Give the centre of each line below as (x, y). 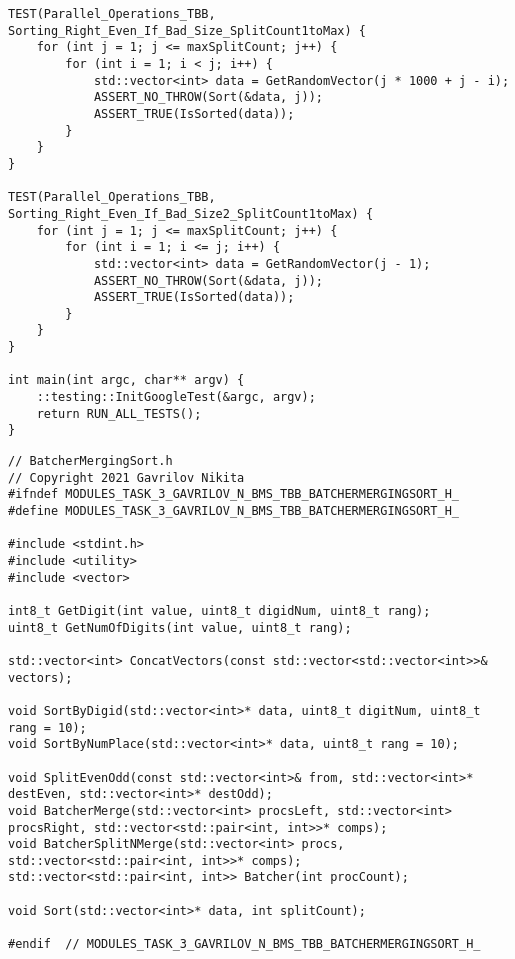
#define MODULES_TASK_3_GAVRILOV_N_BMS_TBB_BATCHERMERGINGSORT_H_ (234, 511)
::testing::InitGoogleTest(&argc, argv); (176, 397)
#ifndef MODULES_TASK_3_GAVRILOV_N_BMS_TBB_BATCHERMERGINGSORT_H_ (234, 494)
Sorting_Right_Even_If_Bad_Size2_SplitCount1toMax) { (191, 213)
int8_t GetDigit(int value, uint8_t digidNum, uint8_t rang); (219, 610)
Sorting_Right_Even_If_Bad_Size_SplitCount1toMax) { (187, 30)
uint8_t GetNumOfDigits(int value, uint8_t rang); (180, 627)
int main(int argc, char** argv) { (126, 380)
